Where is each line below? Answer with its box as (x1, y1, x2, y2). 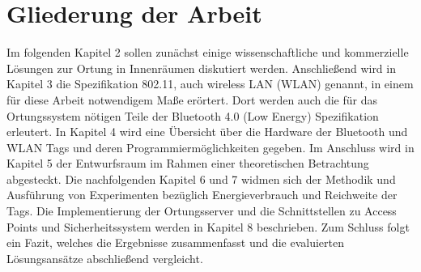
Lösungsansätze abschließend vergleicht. (6, 249, 203, 266)
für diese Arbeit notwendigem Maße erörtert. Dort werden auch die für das (6, 91, 377, 108)
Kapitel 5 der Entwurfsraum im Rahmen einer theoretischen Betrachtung (6, 155, 369, 172)
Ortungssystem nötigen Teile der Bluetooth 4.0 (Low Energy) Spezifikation (6, 107, 379, 124)
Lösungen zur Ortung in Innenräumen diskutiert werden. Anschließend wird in (6, 59, 396, 76)
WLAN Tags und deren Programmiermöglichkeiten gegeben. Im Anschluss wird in (6, 138, 415, 155)
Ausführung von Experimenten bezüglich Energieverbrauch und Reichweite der (6, 186, 398, 203)
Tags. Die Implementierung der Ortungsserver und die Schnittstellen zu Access (6, 202, 397, 219)
